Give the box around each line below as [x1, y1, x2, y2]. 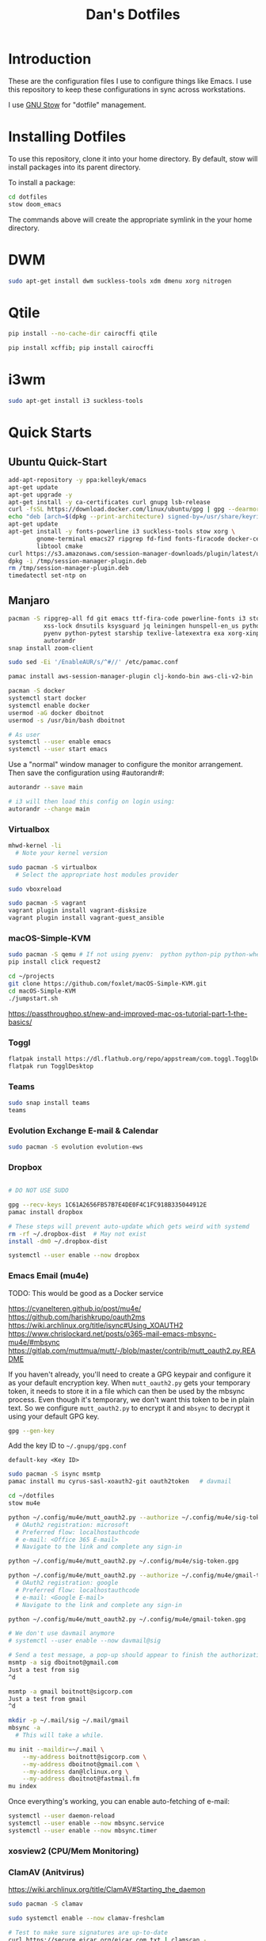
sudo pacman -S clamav [8, 1900, 83, 1909]
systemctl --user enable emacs [8, 738, 112, 746]
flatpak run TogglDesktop [8, 1062, 93, 1070]
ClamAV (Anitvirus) [8, 1867, 85, 1878]
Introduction [8, 50, 92, 68]
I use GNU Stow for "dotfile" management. [8, 100, 146, 109]
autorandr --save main [8, 784, 83, 792]
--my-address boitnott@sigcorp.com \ [22, 1753, 147, 1761]
